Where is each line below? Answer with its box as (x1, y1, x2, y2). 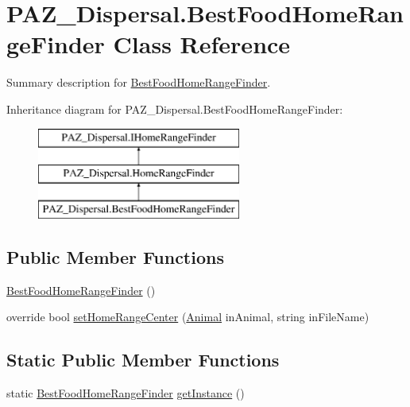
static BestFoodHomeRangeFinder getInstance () (6, 385, 245, 401)
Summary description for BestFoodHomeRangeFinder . (6, 74, 271, 91)
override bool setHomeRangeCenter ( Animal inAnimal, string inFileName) (6, 308, 369, 325)
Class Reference (113, 28, 291, 60)
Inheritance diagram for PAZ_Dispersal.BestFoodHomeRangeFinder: (6, 100, 343, 117)
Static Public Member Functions (6, 347, 280, 372)
